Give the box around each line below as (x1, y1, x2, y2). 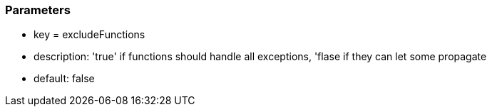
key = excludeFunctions (34, 28, 145, 41)
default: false (34, 72, 95, 85)
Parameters (5, 3, 71, 17)
